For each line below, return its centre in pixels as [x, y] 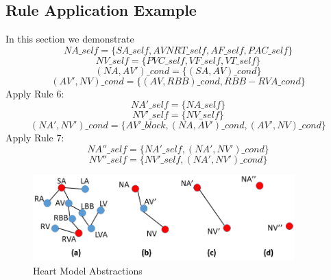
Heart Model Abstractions [88, 271]
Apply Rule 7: [35, 138]
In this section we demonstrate [70, 39]
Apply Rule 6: [35, 93]
